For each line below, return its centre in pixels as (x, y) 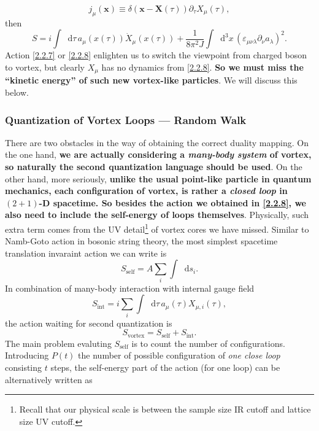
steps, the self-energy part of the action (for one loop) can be (165, 367)
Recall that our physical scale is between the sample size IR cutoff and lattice (165, 409)
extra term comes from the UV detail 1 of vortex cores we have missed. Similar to (157, 228)
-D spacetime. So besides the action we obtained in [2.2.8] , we (172, 202)
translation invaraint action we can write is (86, 253)
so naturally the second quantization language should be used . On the (154, 167)
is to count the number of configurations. (208, 343)
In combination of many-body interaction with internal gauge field (130, 288)
